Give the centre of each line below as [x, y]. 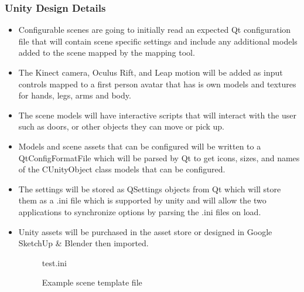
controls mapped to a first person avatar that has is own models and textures [157, 84]
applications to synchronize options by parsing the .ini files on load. [140, 211]
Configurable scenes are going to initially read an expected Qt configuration [155, 30]
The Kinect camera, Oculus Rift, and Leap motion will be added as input [151, 72]
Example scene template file [92, 282]
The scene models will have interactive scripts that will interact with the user [157, 115]
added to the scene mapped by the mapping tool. [107, 52]
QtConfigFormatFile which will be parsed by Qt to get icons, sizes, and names [159, 157]
